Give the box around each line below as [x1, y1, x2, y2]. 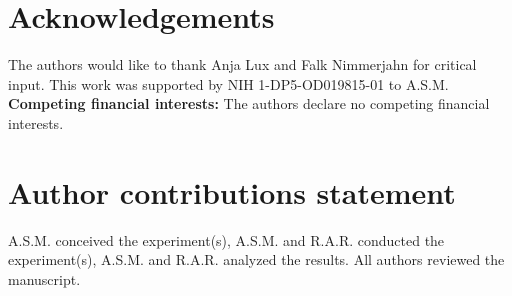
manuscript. [8, 268, 81, 289]
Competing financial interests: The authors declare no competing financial [8, 93, 490, 114]
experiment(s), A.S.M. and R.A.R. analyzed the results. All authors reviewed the [8, 249, 505, 270]
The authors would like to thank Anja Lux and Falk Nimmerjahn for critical [8, 54, 477, 75]
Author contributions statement [8, 171, 456, 212]
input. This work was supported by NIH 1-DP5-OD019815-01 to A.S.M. [8, 73, 449, 94]
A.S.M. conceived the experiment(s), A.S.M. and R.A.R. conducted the [8, 229, 445, 250]
